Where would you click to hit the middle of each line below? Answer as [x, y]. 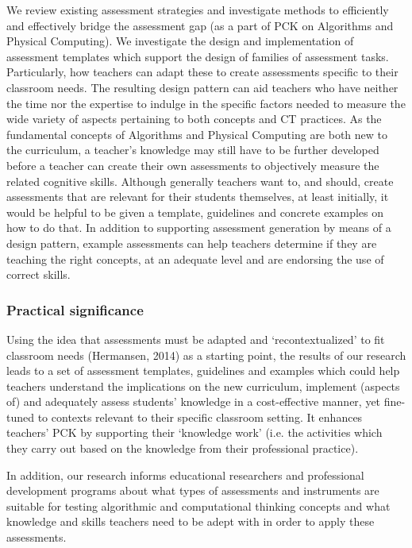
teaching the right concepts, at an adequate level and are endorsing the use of [195, 259]
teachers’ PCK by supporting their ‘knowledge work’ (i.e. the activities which [194, 432]
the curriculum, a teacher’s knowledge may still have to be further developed [193, 150]
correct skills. [39, 274]
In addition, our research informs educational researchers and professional [185, 475]
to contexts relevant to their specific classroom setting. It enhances [200, 417]
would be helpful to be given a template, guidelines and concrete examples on [195, 212]
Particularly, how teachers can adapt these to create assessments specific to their [202, 72]
